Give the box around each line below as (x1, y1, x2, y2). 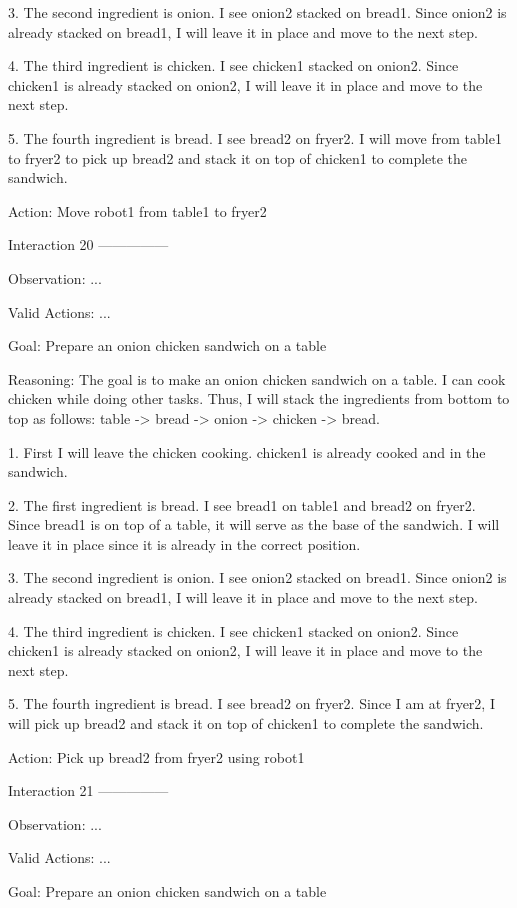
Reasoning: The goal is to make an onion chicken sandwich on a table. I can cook (8, 368, 506, 389)
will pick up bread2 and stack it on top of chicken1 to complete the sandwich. (8, 713, 484, 734)
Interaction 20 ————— (8, 234, 169, 255)
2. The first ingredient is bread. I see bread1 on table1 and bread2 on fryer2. (8, 494, 476, 515)
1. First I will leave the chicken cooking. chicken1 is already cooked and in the (8, 441, 486, 462)
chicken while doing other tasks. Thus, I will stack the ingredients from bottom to (8, 388, 510, 409)
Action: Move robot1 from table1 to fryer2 (8, 200, 267, 221)
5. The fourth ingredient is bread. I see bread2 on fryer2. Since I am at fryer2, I (8, 693, 495, 714)
